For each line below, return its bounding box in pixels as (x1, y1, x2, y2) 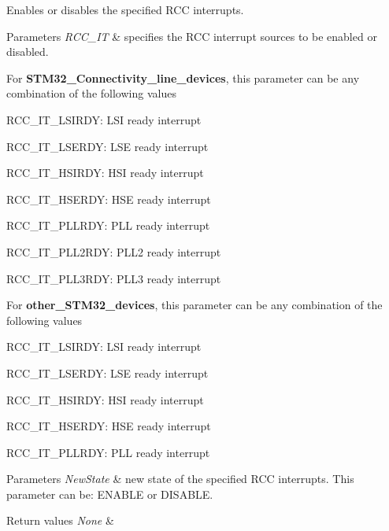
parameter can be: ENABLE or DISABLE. (6, 485, 213, 502)
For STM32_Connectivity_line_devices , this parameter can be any (6, 69, 360, 86)
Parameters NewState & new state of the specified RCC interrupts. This (6, 470, 354, 487)
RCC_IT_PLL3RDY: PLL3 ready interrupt (6, 270, 221, 286)
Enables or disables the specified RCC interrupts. (6, 2, 244, 17)
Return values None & (6, 512, 114, 529)
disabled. (6, 43, 49, 60)
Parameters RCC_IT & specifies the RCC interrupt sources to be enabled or (6, 28, 377, 44)
